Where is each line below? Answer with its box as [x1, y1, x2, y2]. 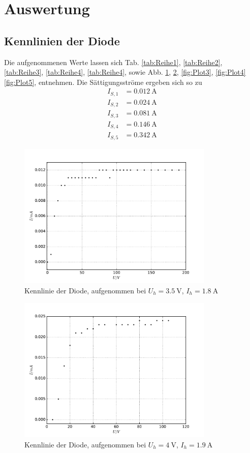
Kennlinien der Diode [4, 33, 120, 48]
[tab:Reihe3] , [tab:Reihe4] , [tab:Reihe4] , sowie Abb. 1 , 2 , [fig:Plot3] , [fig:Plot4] [4, 67, 246, 77]
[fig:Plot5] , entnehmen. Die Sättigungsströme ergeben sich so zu [4, 76, 202, 87]
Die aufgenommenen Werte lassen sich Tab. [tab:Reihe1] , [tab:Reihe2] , [4, 56, 223, 67]
